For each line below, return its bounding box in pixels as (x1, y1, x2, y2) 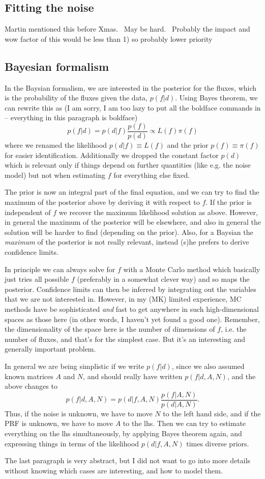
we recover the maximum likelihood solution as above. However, (58, 206, 258, 217)
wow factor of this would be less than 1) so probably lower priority (5, 33, 213, 44)
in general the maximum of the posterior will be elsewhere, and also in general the (5, 217, 261, 227)
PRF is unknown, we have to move (5, 418, 113, 429)
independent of (5, 206, 51, 217)
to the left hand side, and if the (163, 408, 261, 418)
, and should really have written (83, 370, 183, 381)
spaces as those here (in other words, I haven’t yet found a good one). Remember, (5, 313, 260, 324)
